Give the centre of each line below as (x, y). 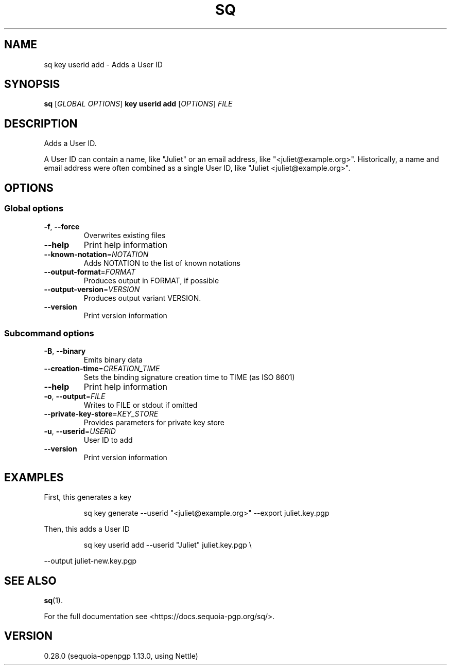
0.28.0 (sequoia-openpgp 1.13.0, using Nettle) (121, 656)
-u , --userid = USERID (80, 431)
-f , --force (62, 226)
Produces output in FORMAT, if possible (151, 280)
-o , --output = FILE (75, 396)
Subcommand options (49, 333)
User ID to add (108, 440)
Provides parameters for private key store (154, 423)
